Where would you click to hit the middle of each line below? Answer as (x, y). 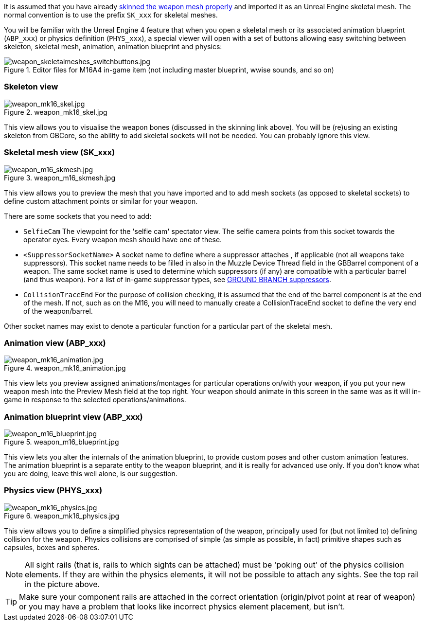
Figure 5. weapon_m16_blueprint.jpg (62, 442)
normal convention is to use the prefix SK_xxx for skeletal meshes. (111, 15)
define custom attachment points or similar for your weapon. (101, 201)
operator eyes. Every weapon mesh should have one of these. (123, 239)
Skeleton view (31, 87)
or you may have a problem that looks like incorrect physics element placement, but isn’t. (182, 606)
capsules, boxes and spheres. (52, 547)
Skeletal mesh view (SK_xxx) (60, 152)
